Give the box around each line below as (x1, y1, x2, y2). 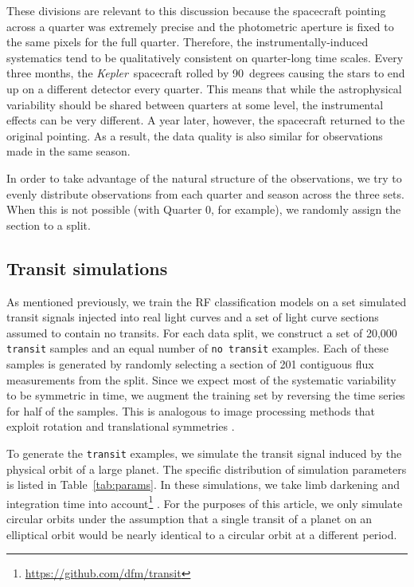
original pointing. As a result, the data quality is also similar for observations (6, 127, 383, 144)
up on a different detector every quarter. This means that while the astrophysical (6, 80, 402, 97)
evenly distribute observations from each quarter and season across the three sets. (6, 185, 404, 202)
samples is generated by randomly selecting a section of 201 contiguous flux (6, 355, 374, 372)
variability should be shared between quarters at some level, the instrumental (6, 96, 384, 112)
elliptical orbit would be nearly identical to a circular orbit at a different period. (6, 526, 397, 542)
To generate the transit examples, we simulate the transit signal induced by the (6, 444, 402, 461)
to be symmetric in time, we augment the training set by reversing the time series (6, 387, 405, 404)
